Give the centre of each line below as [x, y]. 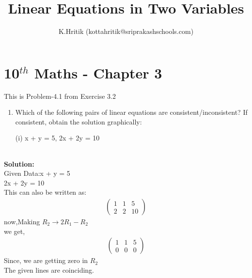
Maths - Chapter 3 [98, 72]
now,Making [22, 222]
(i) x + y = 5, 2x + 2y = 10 [57, 138]
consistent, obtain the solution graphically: [79, 121]
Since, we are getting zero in [46, 260]
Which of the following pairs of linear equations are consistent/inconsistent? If [131, 112]
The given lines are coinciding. [49, 270]
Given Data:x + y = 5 [37, 173]
